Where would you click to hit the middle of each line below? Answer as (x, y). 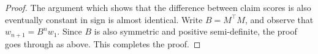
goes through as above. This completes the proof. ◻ (103, 43)
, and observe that (279, 19)
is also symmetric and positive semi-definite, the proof (195, 31)
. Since (70, 31)
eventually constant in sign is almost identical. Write (104, 19)
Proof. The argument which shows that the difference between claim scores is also (158, 7)
